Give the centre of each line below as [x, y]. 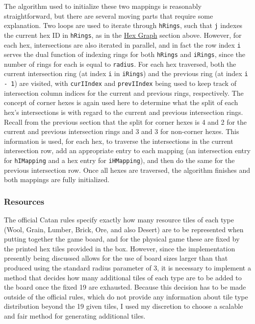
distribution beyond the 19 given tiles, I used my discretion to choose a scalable [124, 306]
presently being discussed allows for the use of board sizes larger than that [116, 258]
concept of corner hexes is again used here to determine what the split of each [121, 102]
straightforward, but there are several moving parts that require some [109, 15]
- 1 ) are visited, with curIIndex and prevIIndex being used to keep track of [120, 83]
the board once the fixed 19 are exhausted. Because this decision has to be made [125, 287]
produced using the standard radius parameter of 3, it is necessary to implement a [127, 267]
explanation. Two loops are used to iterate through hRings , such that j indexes [123, 25]
